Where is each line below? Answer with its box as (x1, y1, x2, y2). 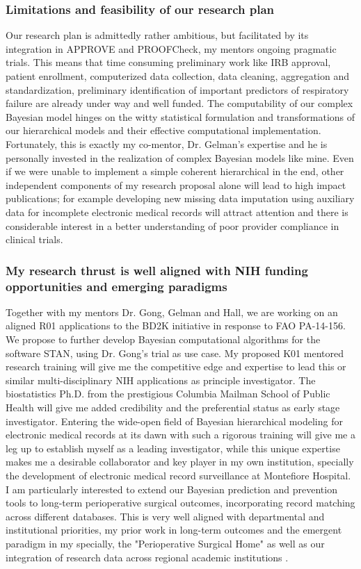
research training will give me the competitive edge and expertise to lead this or (6, 359, 346, 374)
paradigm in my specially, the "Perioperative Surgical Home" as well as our (6, 536, 325, 550)
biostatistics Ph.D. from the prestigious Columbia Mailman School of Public (6, 386, 330, 401)
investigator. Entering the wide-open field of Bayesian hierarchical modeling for (6, 413, 343, 428)
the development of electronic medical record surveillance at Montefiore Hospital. (6, 468, 351, 482)
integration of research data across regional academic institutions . (6, 550, 289, 564)
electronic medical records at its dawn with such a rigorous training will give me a (6, 427, 355, 442)
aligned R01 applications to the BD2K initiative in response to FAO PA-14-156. (6, 318, 346, 333)
